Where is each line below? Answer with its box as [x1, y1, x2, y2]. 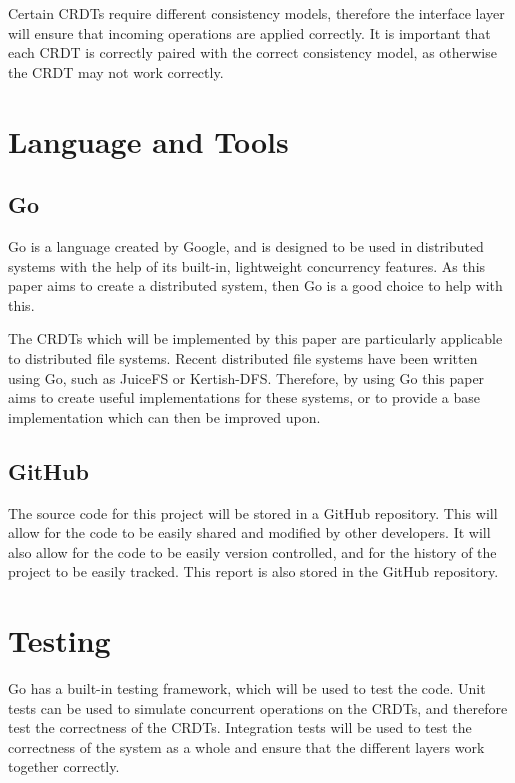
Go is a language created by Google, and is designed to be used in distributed [8, 235, 484, 256]
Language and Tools [8, 120, 289, 161]
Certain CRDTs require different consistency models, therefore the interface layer [8, 3, 505, 23]
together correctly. [8, 756, 120, 777]
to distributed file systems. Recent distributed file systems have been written [8, 347, 478, 368]
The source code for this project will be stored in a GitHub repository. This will [8, 502, 498, 523]
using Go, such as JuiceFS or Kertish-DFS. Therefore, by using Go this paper [8, 367, 485, 388]
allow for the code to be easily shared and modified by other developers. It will [8, 522, 491, 543]
